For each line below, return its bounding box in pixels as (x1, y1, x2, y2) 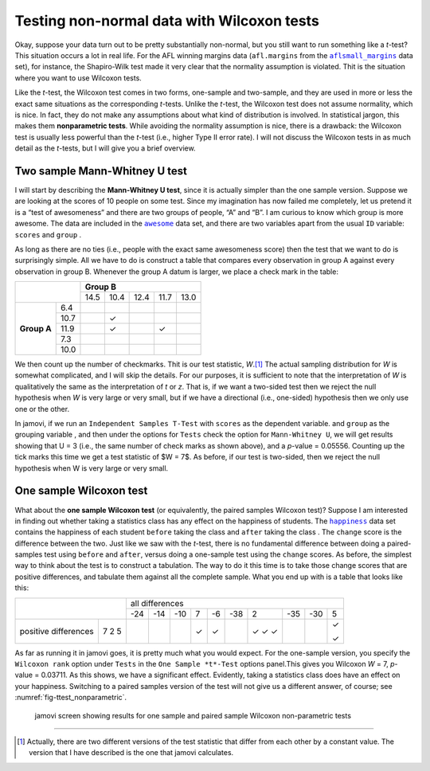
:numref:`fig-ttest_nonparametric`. (14, 693, 127, 703)
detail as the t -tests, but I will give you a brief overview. (14, 143, 196, 153)
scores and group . (14, 229, 82, 239)
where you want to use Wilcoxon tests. (14, 72, 143, 83)
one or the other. (14, 404, 70, 413)
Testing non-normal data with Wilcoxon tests (14, 12, 320, 29)
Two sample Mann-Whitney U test (14, 164, 187, 178)
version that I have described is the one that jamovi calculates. (29, 748, 234, 757)
